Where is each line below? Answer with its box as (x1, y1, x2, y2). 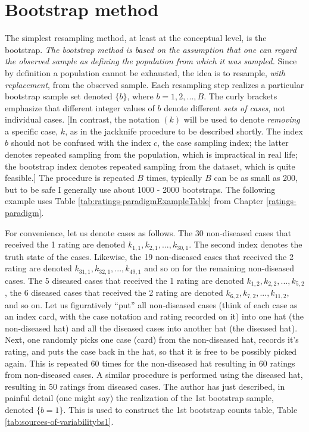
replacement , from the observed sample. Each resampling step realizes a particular (5, 78, 304, 90)
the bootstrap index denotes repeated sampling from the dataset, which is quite (5, 159, 295, 172)
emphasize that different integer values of (5, 101, 155, 114)
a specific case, (5, 124, 58, 137)
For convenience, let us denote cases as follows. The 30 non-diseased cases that (5, 226, 292, 239)
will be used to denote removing (183, 113, 300, 126)
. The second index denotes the (189, 238, 302, 251)
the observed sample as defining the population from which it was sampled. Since (5, 55, 297, 67)
